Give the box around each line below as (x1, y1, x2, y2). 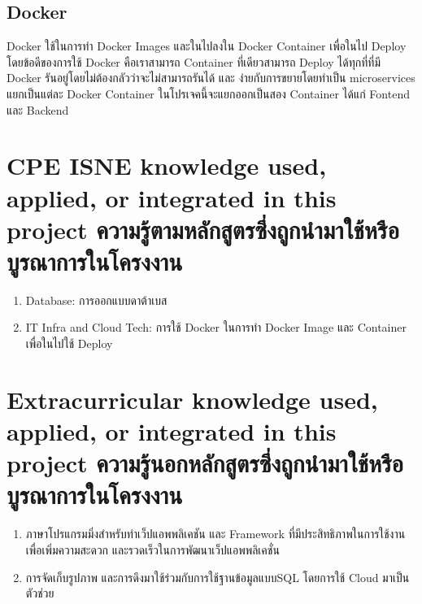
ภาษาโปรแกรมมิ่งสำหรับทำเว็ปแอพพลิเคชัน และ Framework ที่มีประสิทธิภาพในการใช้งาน (25, 525, 406, 542)
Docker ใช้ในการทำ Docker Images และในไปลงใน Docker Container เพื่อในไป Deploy (7, 37, 407, 54)
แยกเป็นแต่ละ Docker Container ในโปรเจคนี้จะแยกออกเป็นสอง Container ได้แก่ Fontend (7, 85, 410, 102)
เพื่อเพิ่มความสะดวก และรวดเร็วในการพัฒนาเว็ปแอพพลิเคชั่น (25, 541, 280, 558)
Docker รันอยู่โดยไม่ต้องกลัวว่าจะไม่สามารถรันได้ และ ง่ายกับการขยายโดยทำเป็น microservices (7, 69, 415, 86)
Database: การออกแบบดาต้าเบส (25, 291, 167, 308)
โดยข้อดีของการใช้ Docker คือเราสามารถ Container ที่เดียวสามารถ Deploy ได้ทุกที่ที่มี (7, 53, 381, 70)
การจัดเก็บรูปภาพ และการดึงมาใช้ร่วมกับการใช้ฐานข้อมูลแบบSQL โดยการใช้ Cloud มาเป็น (25, 568, 410, 585)
